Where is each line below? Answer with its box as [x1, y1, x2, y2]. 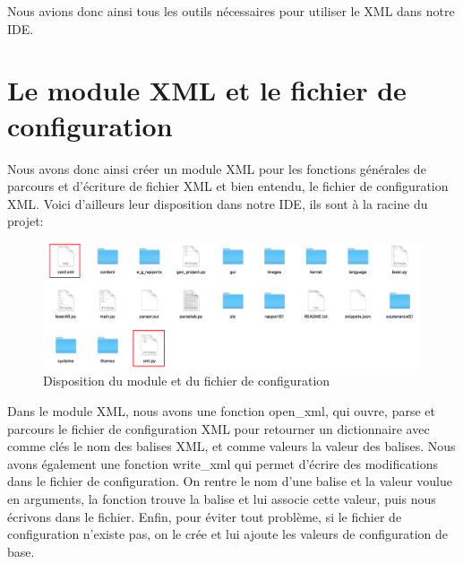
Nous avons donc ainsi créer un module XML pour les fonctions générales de [7, 159, 426, 178]
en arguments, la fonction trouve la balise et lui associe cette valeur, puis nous [7, 489, 436, 508]
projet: [7, 212, 44, 230]
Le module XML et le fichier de [7, 72, 407, 108]
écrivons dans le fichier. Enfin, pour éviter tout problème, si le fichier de [7, 507, 402, 525]
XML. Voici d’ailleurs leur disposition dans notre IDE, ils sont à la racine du [7, 194, 428, 213]
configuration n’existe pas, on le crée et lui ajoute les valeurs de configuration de [7, 525, 449, 543]
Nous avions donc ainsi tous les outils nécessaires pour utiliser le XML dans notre [7, 2, 455, 20]
